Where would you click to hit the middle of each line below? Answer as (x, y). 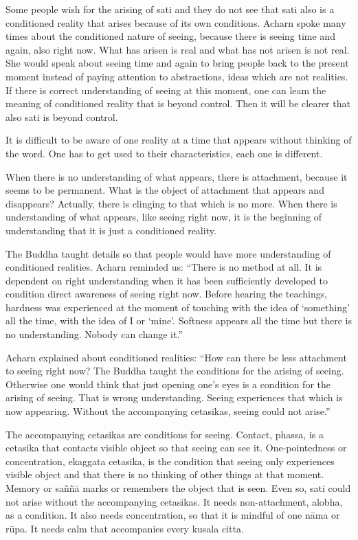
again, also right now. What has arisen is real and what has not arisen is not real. (178, 49)
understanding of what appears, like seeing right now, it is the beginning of (164, 217)
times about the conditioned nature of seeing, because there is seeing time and (170, 36)
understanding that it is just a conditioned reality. (111, 230)
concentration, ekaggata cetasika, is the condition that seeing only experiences (170, 461)
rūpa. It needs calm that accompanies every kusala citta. (125, 528)
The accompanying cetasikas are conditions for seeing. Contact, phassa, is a (165, 434)
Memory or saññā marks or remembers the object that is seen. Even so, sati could (178, 488)
